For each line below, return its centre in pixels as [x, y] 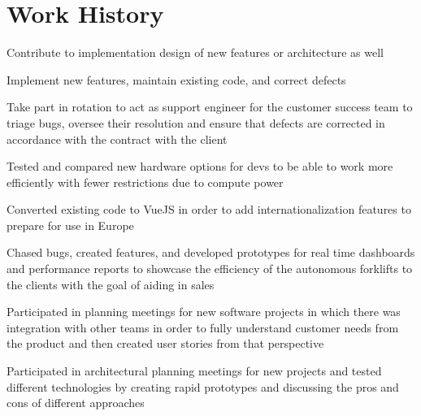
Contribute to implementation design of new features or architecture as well [195, 52]
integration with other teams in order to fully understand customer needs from [203, 327]
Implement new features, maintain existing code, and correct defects [176, 79]
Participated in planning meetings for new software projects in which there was [204, 312]
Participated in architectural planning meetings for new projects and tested [194, 371]
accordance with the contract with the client [117, 139]
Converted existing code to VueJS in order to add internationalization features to [209, 209]
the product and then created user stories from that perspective [165, 343]
